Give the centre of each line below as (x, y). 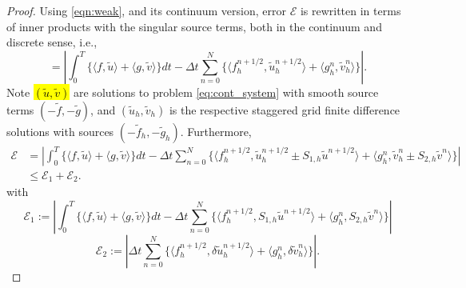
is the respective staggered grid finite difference (285, 109)
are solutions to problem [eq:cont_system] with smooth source (226, 92)
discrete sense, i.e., (52, 42)
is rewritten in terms (350, 10)
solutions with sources (60, 131)
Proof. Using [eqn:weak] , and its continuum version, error (146, 10)
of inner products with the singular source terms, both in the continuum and (194, 26)
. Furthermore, (216, 131)
